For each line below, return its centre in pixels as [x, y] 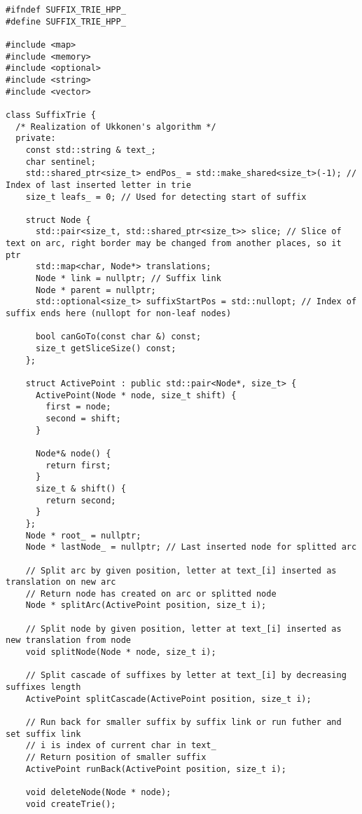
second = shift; [83, 418]
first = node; [78, 407]
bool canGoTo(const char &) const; [118, 337]
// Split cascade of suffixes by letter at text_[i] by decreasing [186, 676]
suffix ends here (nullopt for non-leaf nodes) [119, 314]
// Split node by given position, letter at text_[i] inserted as [183, 629]
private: [36, 138]
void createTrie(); [71, 804]
